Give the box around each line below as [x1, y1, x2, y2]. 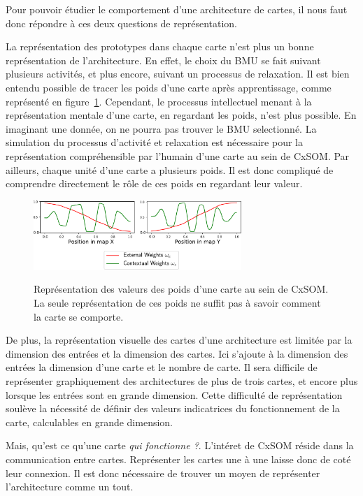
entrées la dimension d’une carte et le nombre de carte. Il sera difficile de [6, 360, 318, 374]
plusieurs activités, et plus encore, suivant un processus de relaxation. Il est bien [6, 66, 350, 81]
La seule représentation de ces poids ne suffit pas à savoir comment [34, 296, 321, 310]
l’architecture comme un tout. [6, 479, 134, 494]
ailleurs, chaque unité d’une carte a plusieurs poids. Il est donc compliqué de [6, 162, 334, 177]
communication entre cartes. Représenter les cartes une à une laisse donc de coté [6, 451, 351, 466]
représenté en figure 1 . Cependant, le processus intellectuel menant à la [6, 94, 312, 108]
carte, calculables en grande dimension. [6, 414, 173, 429]
